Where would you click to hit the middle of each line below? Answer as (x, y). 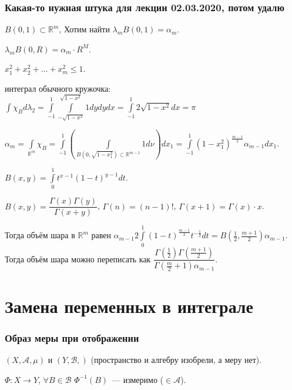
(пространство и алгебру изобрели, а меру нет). (176, 359)
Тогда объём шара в (40, 235)
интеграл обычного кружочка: (58, 88)
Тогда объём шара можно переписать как (78, 259)
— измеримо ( (138, 379)
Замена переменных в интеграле (129, 306)
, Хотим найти (84, 29)
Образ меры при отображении (72, 337)
